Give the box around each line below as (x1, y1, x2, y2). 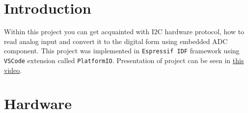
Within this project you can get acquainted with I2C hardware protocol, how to (4, 26, 245, 37)
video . (4, 65, 22, 75)
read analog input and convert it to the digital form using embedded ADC (4, 36, 228, 46)
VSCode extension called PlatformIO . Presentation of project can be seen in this (4, 55, 244, 65)
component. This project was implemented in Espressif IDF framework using (4, 45, 240, 56)
